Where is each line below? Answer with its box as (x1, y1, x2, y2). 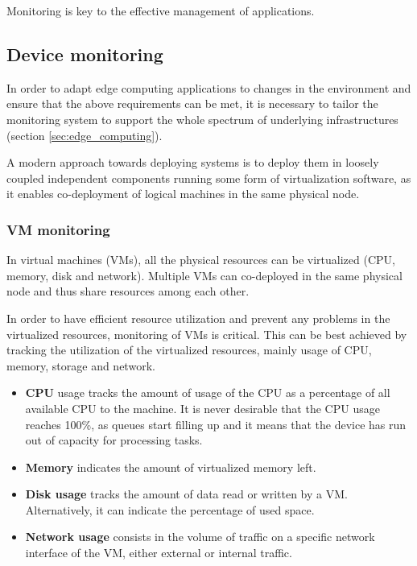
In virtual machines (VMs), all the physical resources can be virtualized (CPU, (6, 251, 395, 268)
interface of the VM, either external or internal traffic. (25, 544, 292, 561)
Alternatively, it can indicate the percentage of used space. (25, 501, 315, 518)
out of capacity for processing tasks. (25, 432, 203, 448)
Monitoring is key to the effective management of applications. (6, 2, 315, 19)
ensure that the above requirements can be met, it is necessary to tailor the (6, 95, 378, 112)
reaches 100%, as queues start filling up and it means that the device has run (25, 415, 407, 432)
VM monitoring (6, 219, 110, 239)
